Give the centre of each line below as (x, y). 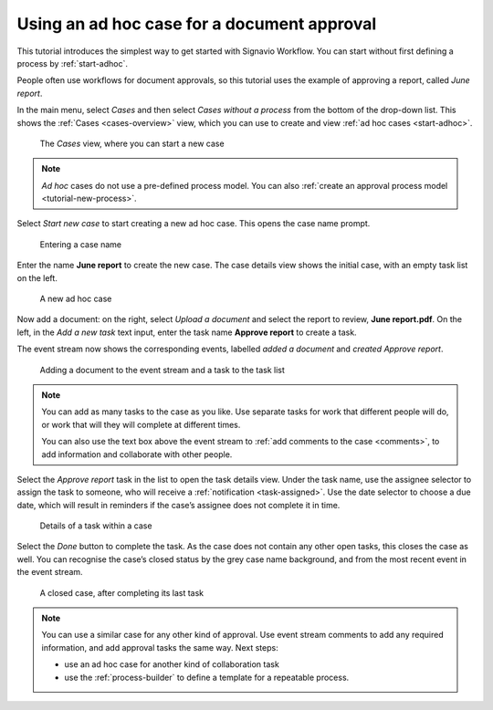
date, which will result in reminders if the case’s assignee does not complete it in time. (178, 505)
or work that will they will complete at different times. (141, 424)
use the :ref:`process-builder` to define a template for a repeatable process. (207, 677)
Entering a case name (81, 244)
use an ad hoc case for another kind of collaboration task (172, 664)
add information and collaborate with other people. (137, 454)
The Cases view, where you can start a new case (132, 143)
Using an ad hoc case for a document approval (197, 24)
